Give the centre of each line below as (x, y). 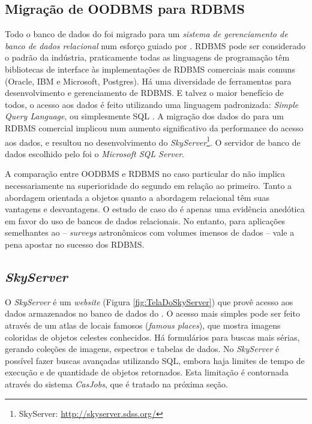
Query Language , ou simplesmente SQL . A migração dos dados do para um (144, 116)
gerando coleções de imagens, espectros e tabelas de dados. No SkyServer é (142, 349)
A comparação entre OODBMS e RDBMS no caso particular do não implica (145, 174)
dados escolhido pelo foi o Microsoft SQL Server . (94, 153)
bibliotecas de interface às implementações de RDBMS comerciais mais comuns (150, 69)
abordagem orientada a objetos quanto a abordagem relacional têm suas (137, 197)
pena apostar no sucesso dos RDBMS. (75, 244)
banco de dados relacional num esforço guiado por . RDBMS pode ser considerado (155, 45)
